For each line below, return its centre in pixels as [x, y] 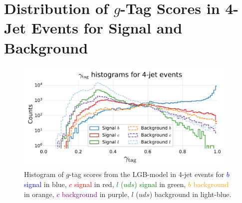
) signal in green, [160, 184]
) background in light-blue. [190, 194]
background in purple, [96, 194]
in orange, [39, 194]
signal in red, [94, 184]
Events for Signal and [107, 28]
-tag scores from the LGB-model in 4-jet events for [147, 174]
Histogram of [44, 174]
